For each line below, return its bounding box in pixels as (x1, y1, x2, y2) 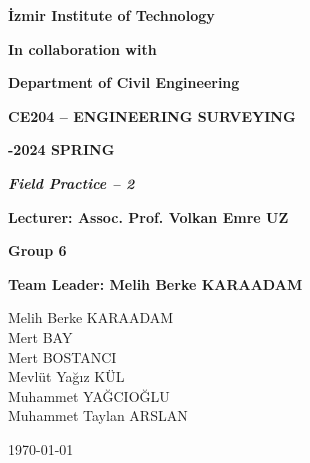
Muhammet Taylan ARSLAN (8, 405, 188, 426)
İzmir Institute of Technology (8, 5, 215, 25)
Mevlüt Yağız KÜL (8, 366, 125, 387)
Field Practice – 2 (8, 172, 135, 193)
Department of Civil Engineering (8, 72, 240, 93)
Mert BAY (8, 326, 73, 347)
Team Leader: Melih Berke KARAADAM (8, 273, 303, 294)
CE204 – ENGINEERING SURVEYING (8, 105, 296, 126)
